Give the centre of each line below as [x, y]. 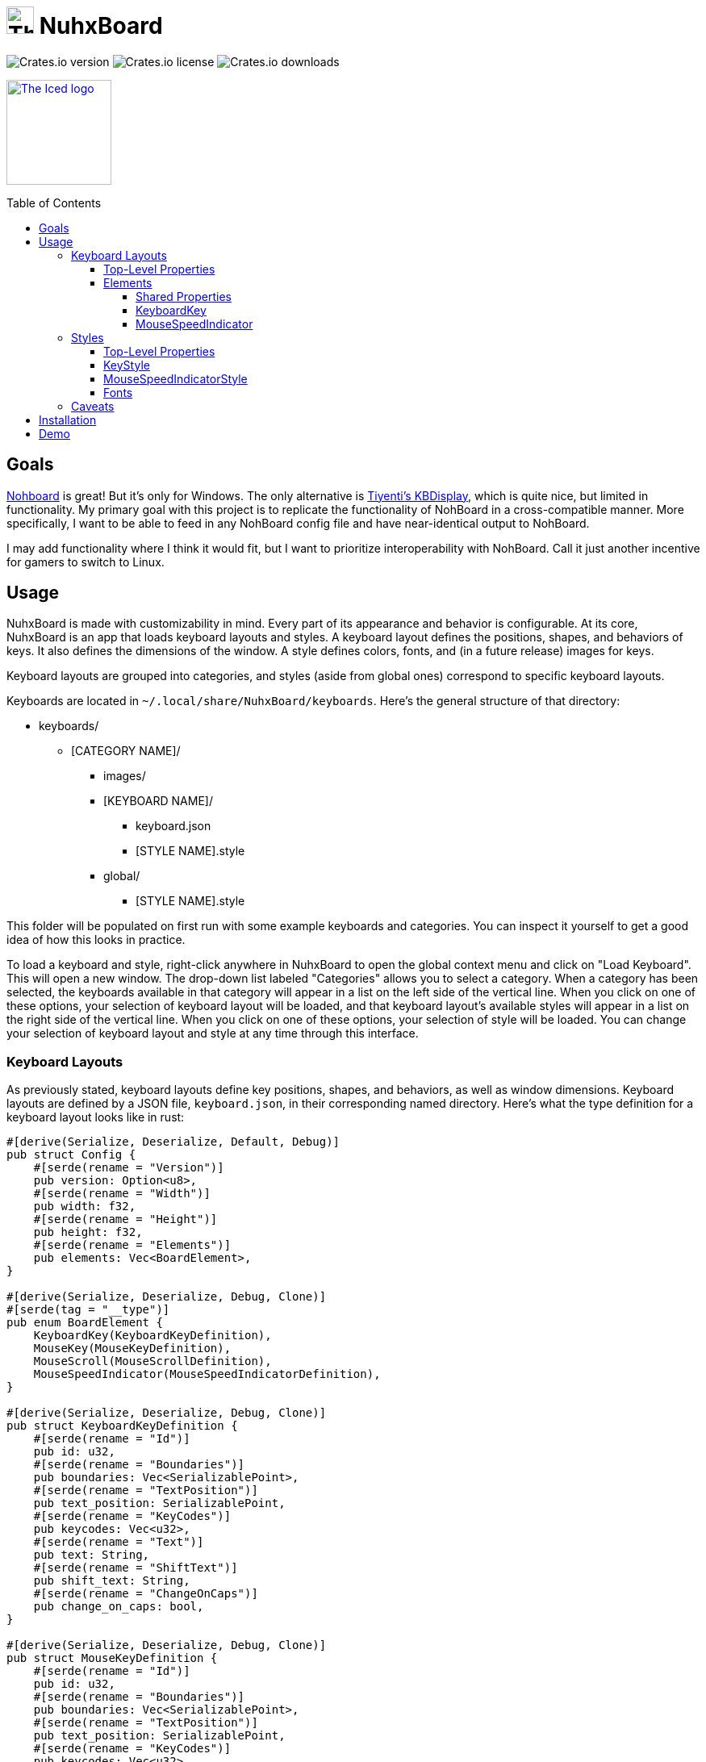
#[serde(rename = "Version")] [129, 1168]
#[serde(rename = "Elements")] [132, 1245]
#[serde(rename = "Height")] [125, 1219]
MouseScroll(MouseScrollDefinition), [152, 1361]
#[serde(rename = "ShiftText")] [136, 1568]
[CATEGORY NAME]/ [126, 751]
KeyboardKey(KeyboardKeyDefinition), [152, 1336]
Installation [68, 420]
